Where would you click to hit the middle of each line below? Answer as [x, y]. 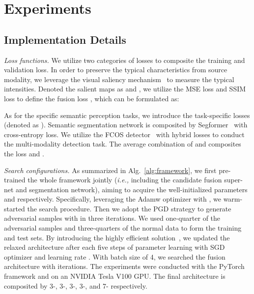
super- [234, 180]
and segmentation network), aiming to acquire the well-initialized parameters [132, 189]
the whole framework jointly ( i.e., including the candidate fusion [125, 180]
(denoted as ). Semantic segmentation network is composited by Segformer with [126, 125]
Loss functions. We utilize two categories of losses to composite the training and [125, 60]
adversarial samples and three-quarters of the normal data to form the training [123, 228]
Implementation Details [65, 39]
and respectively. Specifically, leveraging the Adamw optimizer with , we [113, 199]
